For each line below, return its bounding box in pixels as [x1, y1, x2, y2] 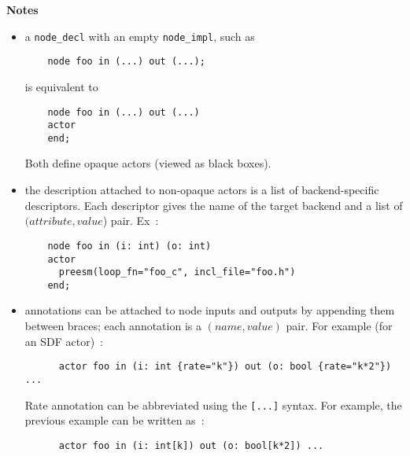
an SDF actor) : [24, 333, 104, 349]
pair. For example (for [286, 318, 393, 334]
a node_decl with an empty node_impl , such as [24, 28, 255, 44]
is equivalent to [24, 78, 98, 94]
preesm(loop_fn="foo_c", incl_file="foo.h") [58, 267, 296, 278]
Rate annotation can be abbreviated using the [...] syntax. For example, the [24, 396, 402, 413]
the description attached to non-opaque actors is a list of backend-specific [24, 182, 379, 198]
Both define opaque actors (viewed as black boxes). [24, 155, 271, 171]
